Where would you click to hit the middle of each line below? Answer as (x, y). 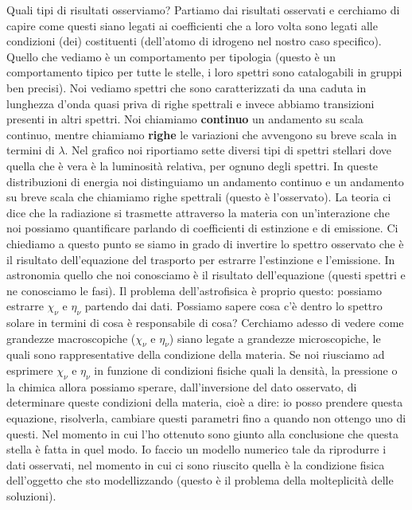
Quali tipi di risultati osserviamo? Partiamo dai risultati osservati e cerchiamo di (203, 10)
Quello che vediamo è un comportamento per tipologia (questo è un (171, 56)
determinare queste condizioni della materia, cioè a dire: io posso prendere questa (205, 402)
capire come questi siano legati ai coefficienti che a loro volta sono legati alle (192, 25)
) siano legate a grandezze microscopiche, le (275, 338)
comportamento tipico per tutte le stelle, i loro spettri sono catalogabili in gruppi (204, 72)
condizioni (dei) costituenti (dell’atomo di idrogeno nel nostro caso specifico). (194, 41)
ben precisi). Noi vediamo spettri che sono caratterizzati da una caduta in (187, 87)
